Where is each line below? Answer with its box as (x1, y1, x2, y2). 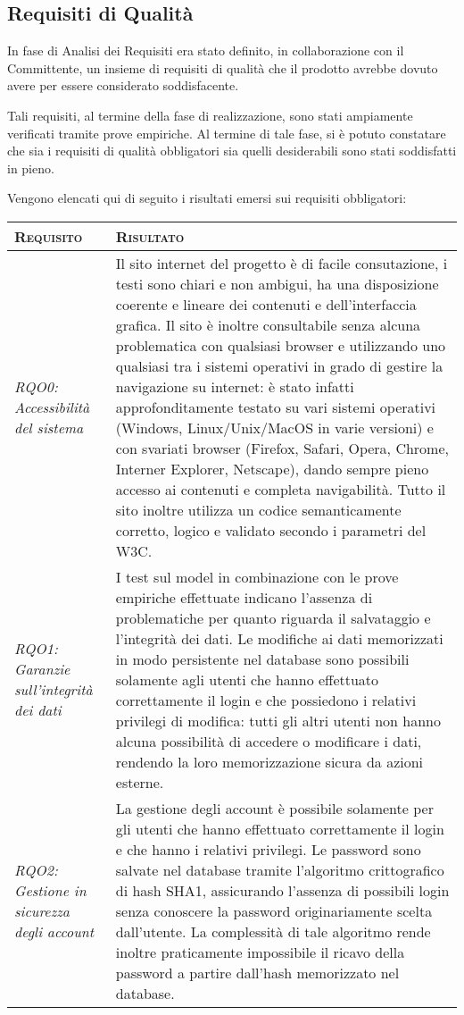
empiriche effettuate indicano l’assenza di (115, 586, 373, 608)
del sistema (14, 416, 84, 438)
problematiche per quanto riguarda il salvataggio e (115, 607, 431, 628)
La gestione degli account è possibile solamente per (115, 797, 434, 818)
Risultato (115, 225, 185, 247)
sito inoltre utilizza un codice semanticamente (115, 499, 402, 520)
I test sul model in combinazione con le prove (115, 566, 399, 587)
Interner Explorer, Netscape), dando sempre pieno (115, 457, 429, 479)
